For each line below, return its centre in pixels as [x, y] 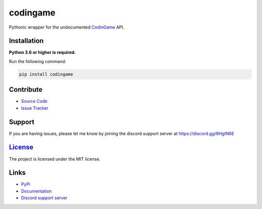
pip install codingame [46, 74]
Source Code [34, 101]
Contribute [26, 90]
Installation [26, 41]
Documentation [36, 191]
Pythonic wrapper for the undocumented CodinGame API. [67, 27]
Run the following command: [38, 61]
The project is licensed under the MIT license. [55, 159]
